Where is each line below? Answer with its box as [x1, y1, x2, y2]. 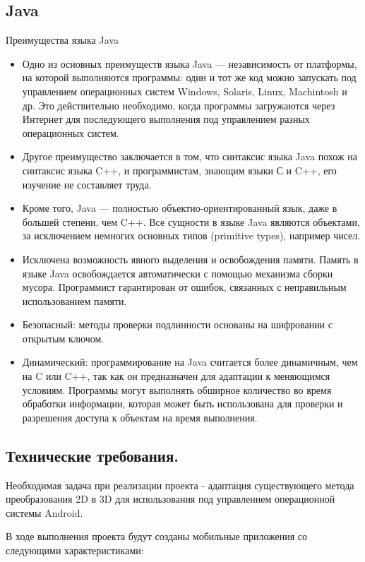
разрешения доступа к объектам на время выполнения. [22, 409, 258, 424]
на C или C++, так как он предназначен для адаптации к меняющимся [22, 369, 330, 383]
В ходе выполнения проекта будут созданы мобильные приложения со [6, 529, 308, 544]
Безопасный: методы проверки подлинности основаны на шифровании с [22, 317, 333, 332]
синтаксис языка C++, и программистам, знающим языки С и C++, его [22, 162, 337, 177]
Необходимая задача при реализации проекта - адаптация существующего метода [6, 477, 354, 492]
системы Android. [6, 505, 83, 520]
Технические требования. [6, 444, 179, 466]
